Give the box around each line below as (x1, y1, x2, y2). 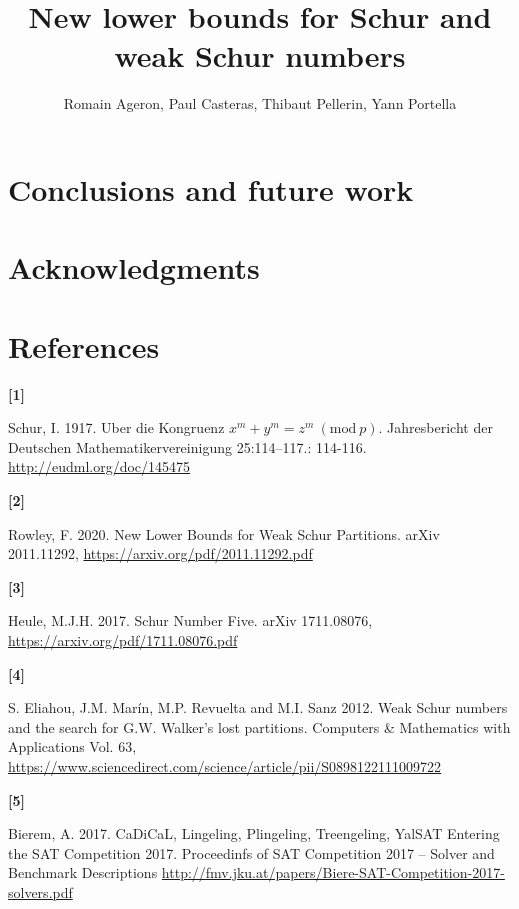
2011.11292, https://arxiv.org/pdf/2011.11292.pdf (8, 543, 313, 564)
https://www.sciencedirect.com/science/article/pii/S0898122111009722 (8, 755, 442, 776)
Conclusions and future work (8, 168, 414, 209)
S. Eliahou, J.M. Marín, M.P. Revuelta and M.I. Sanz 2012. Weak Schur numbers (8, 697, 508, 718)
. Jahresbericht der (378, 417, 493, 438)
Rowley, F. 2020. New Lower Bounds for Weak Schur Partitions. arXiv (8, 523, 440, 544)
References (8, 325, 160, 366)
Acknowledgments (8, 247, 260, 288)
